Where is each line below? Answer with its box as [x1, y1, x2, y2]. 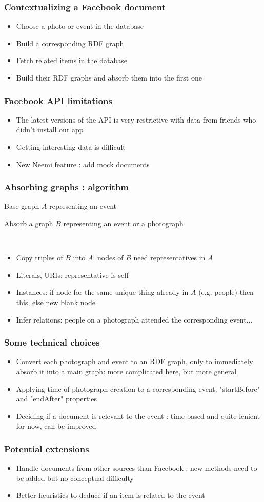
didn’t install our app [16, 124, 84, 135]
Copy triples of [16, 252, 63, 263]
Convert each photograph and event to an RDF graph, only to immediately [16, 356, 253, 367]
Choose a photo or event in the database [16, 21, 144, 31]
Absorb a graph [4, 218, 53, 228]
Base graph [4, 200, 39, 211]
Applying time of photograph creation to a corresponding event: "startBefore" [16, 383, 260, 394]
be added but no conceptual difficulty [16, 472, 134, 483]
